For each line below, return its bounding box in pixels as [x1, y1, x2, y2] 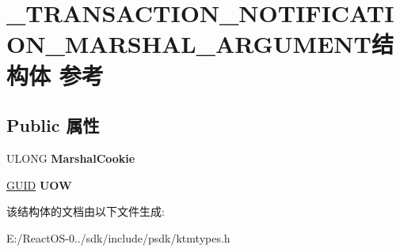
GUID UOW [6, 176, 72, 193]
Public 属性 [6, 113, 100, 137]
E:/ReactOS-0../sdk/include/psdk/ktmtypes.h [6, 229, 230, 246]
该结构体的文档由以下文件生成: [6, 203, 165, 220]
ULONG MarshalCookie [6, 149, 135, 166]
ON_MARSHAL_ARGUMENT [6, 28, 371, 60]
